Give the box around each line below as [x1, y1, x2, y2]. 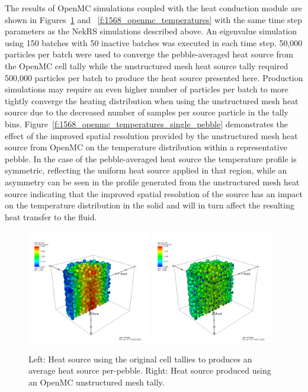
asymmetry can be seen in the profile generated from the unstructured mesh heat [5, 175, 300, 188]
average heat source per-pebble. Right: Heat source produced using [28, 364, 271, 377]
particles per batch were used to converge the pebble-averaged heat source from [5, 48, 293, 60]
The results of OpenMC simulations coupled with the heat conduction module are [5, 2, 302, 14]
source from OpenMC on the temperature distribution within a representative [5, 141, 287, 153]
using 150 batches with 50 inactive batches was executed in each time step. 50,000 [5, 36, 303, 49]
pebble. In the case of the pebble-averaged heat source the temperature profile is [5, 152, 297, 165]
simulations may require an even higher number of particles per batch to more [5, 83, 288, 95]
